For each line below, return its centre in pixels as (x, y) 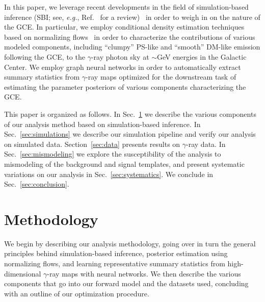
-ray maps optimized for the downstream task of (161, 77)
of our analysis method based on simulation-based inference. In (102, 124)
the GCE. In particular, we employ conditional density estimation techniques (124, 27)
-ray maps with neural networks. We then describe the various (144, 273)
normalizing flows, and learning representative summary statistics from (115, 263)
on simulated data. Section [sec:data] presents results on (92, 144)
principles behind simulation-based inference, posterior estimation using (116, 253)
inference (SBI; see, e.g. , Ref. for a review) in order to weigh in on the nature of (132, 17)
